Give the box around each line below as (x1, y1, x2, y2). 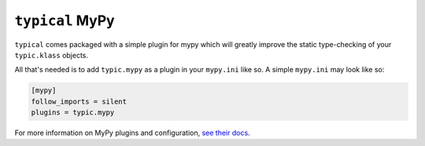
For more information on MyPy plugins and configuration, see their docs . (14, 128, 251, 137)
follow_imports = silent (31, 97, 128, 106)
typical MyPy (14, 12, 115, 29)
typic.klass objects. (14, 50, 89, 60)
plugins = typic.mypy (31, 108, 115, 117)
